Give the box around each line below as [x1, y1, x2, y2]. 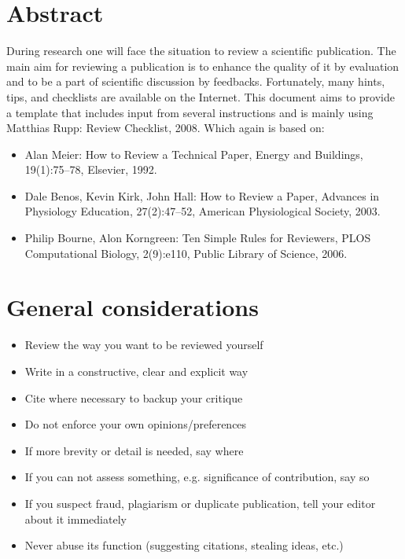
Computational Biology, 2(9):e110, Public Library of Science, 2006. [24, 245, 348, 261]
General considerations [6, 291, 259, 323]
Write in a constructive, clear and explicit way [24, 362, 249, 379]
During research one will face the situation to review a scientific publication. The [6, 42, 396, 59]
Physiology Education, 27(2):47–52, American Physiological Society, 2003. [24, 203, 381, 219]
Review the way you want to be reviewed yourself [24, 337, 263, 353]
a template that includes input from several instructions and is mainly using [6, 104, 374, 120]
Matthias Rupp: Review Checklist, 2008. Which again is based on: [6, 120, 325, 136]
